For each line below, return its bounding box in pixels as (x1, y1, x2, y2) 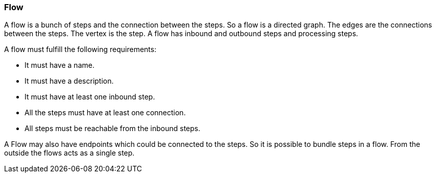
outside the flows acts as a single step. (4, 148, 135, 158)
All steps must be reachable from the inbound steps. (25, 124, 201, 133)
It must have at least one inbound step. (25, 92, 155, 102)
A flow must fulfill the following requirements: (4, 45, 157, 54)
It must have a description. (25, 77, 114, 86)
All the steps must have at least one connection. (25, 108, 186, 117)
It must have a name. (25, 61, 94, 70)
